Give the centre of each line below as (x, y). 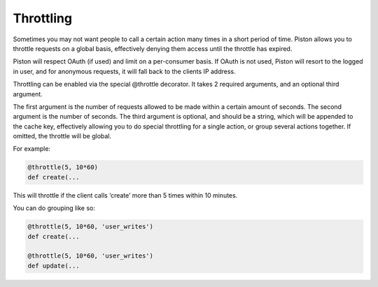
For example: (32, 149)
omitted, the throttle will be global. (62, 136)
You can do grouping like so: (54, 208)
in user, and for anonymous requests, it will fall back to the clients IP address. (124, 71)
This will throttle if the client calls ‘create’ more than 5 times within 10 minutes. (125, 195)
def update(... (54, 266)
